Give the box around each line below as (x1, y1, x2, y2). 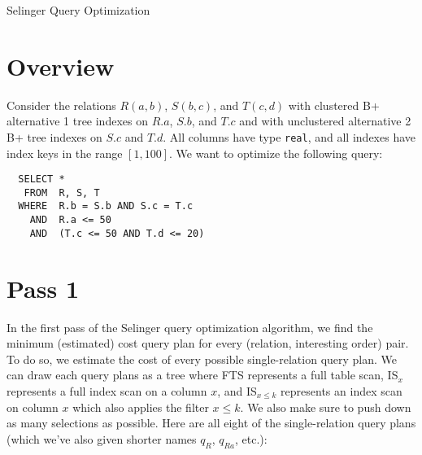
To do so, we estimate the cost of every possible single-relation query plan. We (7, 350, 398, 367)
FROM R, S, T (24, 186, 100, 199)
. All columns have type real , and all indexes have (163, 128, 415, 145)
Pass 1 (7, 271, 80, 304)
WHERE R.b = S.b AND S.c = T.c (18, 200, 194, 212)
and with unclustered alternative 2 (239, 112, 411, 129)
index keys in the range (7, 144, 123, 161)
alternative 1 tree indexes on (7, 112, 148, 129)
